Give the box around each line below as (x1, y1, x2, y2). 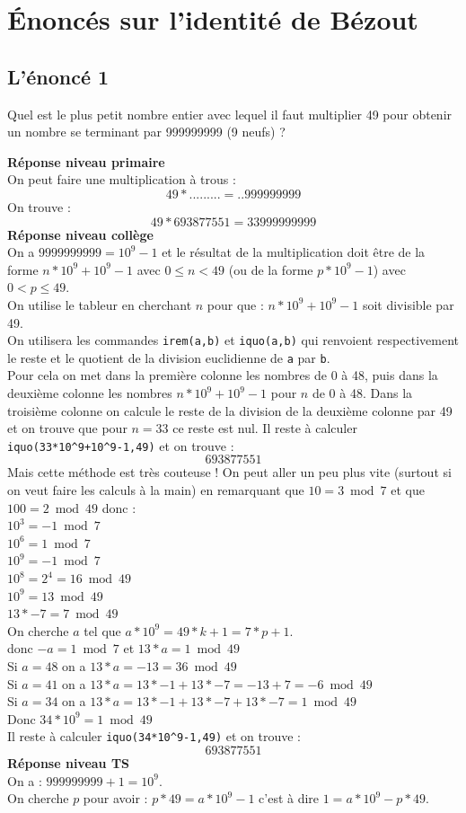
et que (391, 481, 425, 499)
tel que (84, 621, 121, 640)
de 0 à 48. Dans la (312, 384, 413, 402)
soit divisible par (362, 295, 454, 314)
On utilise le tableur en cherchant (7, 295, 192, 314)
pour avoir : (83, 789, 148, 808)
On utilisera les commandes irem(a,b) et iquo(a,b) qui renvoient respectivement (7, 331, 459, 349)
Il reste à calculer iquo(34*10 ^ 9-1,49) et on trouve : (7, 727, 301, 746)
